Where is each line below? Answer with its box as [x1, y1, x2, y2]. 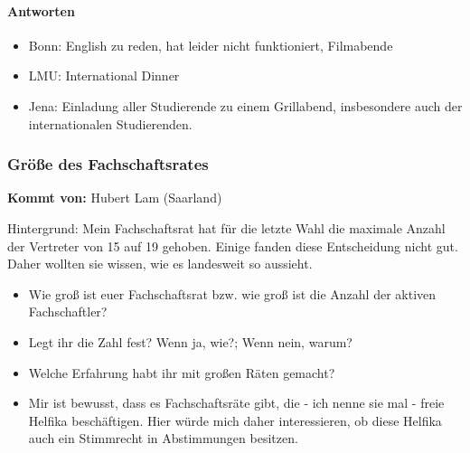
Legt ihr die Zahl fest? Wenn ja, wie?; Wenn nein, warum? [28, 332, 352, 351]
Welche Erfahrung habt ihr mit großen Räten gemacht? [28, 363, 335, 382]
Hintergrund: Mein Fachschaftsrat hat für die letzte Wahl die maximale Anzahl [7, 218, 446, 237]
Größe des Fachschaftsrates [7, 153, 209, 175]
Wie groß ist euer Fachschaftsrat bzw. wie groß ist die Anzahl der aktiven [28, 284, 437, 303]
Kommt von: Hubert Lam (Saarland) [7, 188, 222, 207]
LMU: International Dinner [28, 66, 180, 85]
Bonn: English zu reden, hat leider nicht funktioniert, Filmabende [28, 35, 393, 54]
